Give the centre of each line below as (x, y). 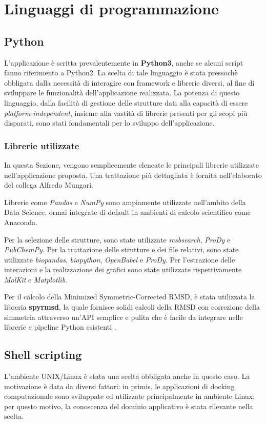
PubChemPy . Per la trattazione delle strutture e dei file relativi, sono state (121, 249)
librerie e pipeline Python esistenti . (60, 327)
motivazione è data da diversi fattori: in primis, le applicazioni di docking (119, 386)
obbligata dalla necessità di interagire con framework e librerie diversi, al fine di (129, 82)
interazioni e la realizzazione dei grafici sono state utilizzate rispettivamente (123, 269)
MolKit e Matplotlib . (36, 279)
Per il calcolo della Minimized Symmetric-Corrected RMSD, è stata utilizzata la (130, 297)
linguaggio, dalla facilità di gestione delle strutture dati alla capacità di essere (126, 102)
